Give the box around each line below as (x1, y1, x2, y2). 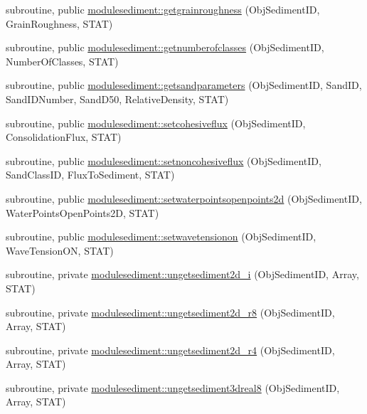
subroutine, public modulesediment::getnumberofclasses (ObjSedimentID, (6, 40, 324, 55)
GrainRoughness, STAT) (6, 16, 113, 31)
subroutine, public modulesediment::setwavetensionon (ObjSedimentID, (6, 229, 317, 244)
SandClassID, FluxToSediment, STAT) (6, 167, 175, 182)
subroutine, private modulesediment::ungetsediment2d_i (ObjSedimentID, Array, (6, 267, 359, 282)
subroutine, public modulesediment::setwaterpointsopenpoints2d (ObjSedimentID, (6, 191, 362, 206)
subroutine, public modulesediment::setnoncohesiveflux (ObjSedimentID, (6, 153, 321, 168)
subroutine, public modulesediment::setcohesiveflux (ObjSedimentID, (6, 115, 306, 130)
